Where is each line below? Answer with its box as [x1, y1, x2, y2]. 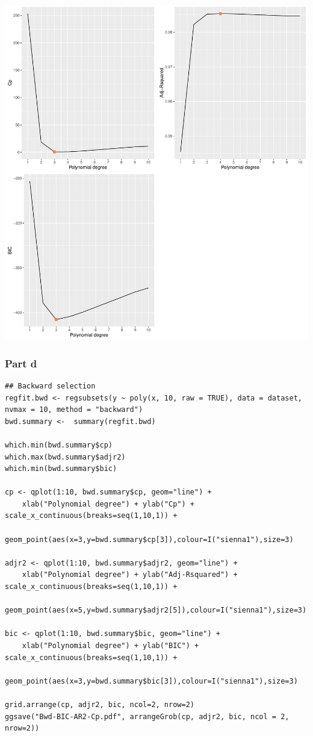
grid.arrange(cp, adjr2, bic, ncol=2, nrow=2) [5, 700, 194, 709]
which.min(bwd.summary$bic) [5, 464, 117, 473]
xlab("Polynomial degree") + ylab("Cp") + [22, 499, 194, 508]
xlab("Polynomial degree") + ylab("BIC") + [22, 641, 199, 650]
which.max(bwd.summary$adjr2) [5, 452, 126, 461]
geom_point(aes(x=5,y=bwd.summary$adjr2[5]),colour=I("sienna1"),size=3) [5, 606, 307, 615]
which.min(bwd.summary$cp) [5, 440, 113, 449]
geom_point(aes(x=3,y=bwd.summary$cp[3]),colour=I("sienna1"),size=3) [5, 535, 294, 544]
